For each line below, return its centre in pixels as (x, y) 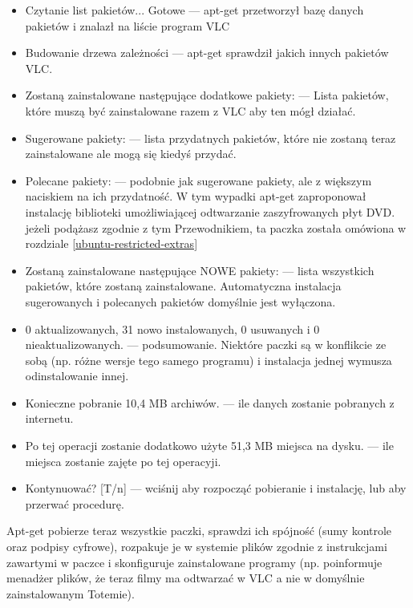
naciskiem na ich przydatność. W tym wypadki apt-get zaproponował (196, 196)
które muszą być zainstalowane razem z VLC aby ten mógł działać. (190, 110)
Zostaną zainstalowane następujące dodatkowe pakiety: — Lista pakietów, (207, 95)
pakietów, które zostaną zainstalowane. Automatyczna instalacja (183, 286)
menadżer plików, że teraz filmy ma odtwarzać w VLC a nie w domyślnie (186, 578)
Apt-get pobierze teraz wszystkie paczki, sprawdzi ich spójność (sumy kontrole (199, 531)
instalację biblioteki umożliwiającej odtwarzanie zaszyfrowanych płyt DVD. (210, 211)
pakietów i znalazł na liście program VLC (128, 25)
